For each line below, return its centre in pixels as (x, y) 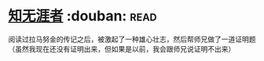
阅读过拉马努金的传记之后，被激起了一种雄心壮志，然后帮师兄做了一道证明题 (132, 39)
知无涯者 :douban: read (82, 16)
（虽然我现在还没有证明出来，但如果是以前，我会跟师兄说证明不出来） (122, 48)
